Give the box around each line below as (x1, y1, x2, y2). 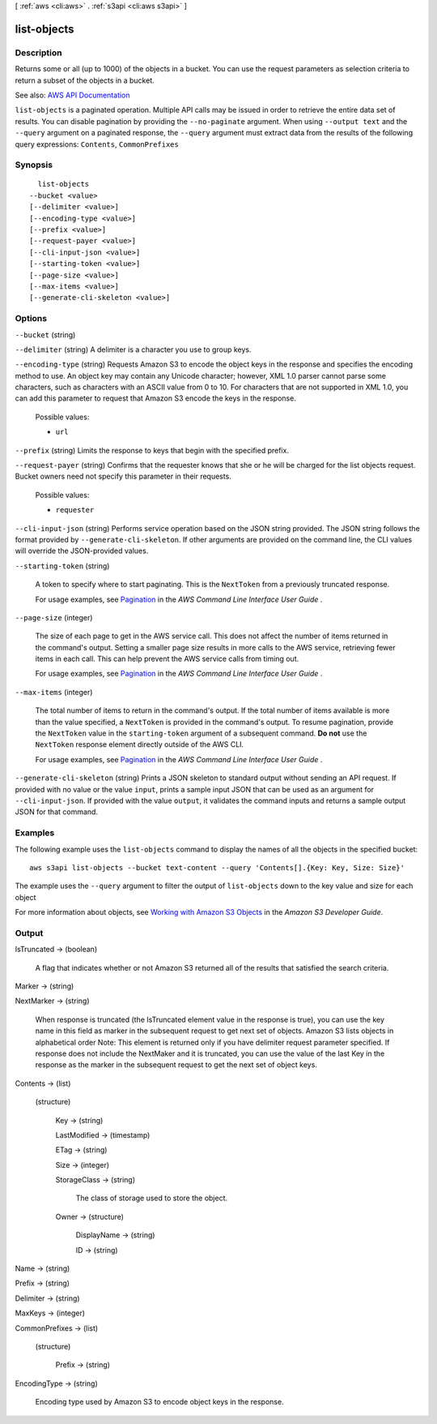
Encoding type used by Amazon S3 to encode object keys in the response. (35, 1397, 284, 1407)
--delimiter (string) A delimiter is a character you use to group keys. (15, 345, 252, 354)
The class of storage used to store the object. (75, 1193, 228, 1203)
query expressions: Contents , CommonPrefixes (15, 139, 180, 149)
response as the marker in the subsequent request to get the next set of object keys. (35, 1060, 317, 1070)
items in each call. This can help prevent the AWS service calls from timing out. (35, 654, 299, 664)
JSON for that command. (15, 807, 99, 817)
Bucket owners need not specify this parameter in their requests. (15, 471, 232, 482)
